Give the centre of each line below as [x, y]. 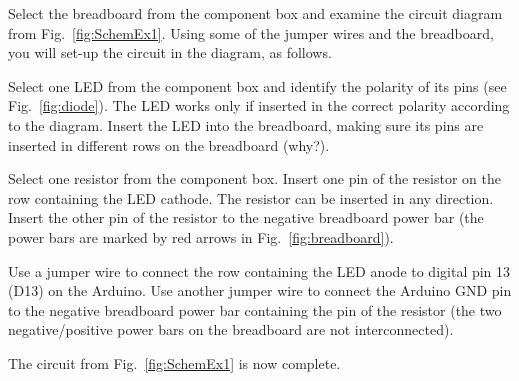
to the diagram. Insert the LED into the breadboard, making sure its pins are [246, 124]
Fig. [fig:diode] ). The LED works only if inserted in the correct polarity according [259, 105]
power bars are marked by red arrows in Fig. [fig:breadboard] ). [201, 236]
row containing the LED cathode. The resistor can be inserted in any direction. [251, 197]
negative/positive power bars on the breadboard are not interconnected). [231, 329]
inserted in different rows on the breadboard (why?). [169, 144]
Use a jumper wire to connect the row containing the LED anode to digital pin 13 [259, 270]
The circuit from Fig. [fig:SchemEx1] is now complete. [174, 362]
